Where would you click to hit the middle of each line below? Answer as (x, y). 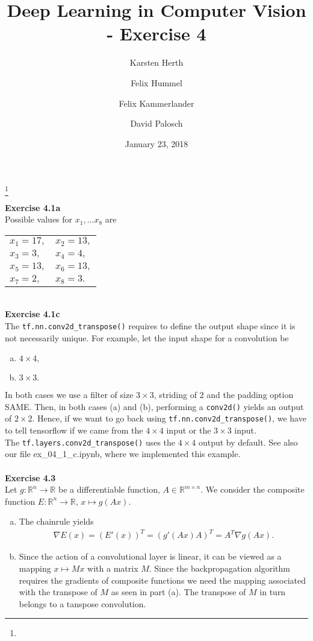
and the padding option (250, 395)
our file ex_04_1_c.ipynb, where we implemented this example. (123, 454)
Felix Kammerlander (156, 103)
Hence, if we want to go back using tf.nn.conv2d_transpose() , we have (172, 418)
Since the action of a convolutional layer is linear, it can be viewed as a (150, 556)
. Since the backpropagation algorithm (220, 568)
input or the (189, 430)
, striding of (175, 395)
